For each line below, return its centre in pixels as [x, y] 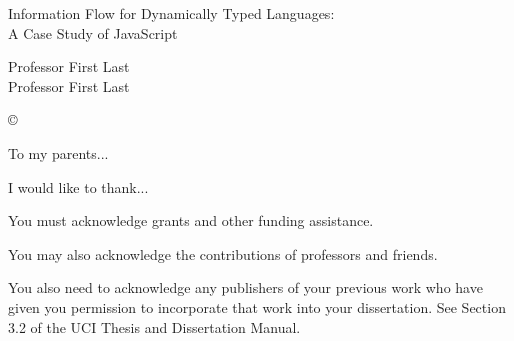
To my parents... [58, 152]
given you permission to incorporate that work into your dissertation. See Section [257, 306]
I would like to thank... [78, 186]
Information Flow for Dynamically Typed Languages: [171, 13]
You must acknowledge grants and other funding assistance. [191, 220]
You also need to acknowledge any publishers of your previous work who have [245, 287]
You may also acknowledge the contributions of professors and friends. [223, 253]
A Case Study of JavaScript [93, 32]
